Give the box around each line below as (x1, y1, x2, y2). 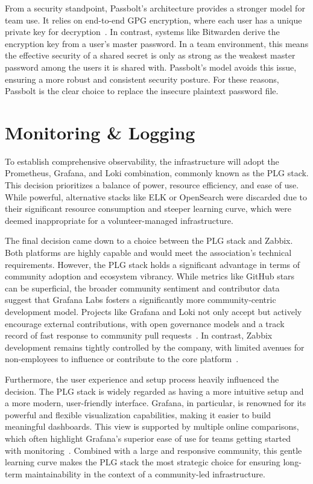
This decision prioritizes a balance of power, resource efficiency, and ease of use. (5, 179, 299, 191)
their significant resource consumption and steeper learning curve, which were (5, 202, 292, 215)
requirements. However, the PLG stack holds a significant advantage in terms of (5, 258, 300, 270)
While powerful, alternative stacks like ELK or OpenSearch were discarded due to (5, 190, 307, 203)
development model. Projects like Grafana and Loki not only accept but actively (5, 305, 302, 317)
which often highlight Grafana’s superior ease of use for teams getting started (5, 431, 291, 444)
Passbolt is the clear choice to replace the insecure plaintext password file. (5, 84, 279, 97)
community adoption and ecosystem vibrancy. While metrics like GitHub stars (5, 270, 295, 282)
